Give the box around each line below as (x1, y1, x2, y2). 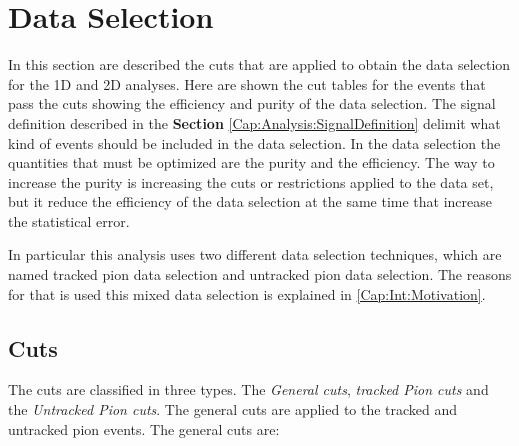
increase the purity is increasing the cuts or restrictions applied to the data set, (8, 171, 494, 192)
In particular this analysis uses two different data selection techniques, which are (8, 244, 502, 265)
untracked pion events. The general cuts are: (8, 418, 280, 439)
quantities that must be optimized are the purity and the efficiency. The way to (8, 152, 495, 173)
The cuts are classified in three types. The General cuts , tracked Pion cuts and (8, 379, 489, 400)
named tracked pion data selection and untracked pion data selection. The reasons (8, 264, 512, 285)
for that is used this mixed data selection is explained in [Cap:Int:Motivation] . (8, 283, 486, 304)
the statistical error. (8, 210, 130, 231)
